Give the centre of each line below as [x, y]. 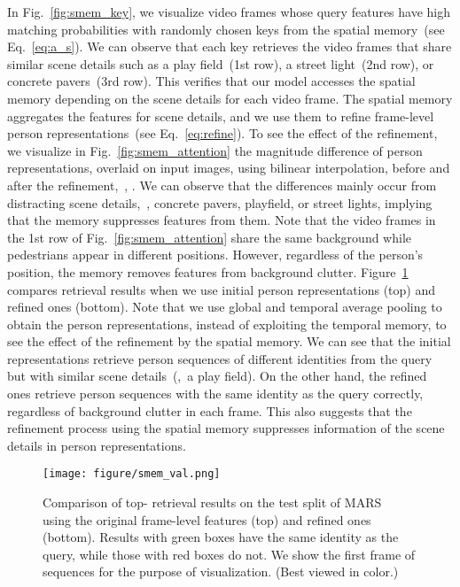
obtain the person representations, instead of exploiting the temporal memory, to [227, 324]
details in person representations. [97, 445]
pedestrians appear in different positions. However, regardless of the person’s [215, 255]
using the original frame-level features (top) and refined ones [207, 519]
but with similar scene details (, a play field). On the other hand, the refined [217, 376]
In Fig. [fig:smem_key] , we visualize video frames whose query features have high [229, 12]
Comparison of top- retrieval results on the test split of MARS [212, 502]
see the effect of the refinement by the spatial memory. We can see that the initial [229, 341]
